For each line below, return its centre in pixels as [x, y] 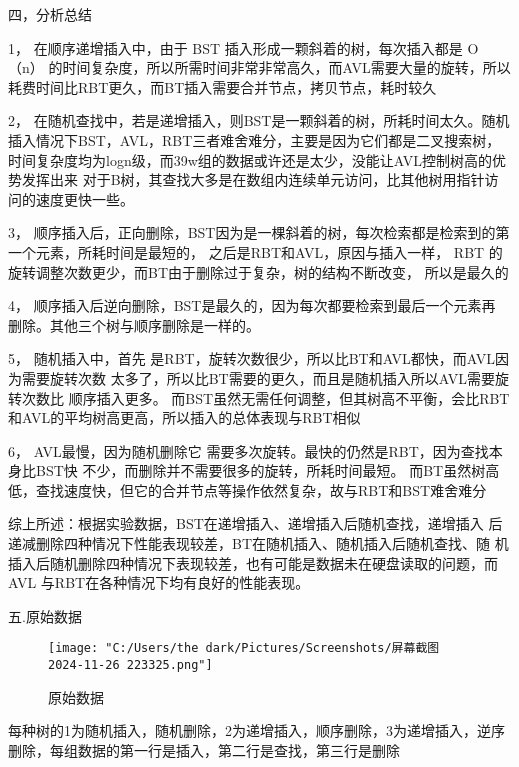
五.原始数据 [45, 615]
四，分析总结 [50, 14]
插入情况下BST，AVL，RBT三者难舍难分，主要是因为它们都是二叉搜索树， [254, 139]
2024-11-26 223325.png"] [130, 665]
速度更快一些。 [84, 198]
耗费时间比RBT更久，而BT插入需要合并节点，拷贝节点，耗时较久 [222, 86]
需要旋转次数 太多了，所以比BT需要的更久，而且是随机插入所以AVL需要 [258, 377]
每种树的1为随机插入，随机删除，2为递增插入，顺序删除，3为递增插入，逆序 [256, 730]
